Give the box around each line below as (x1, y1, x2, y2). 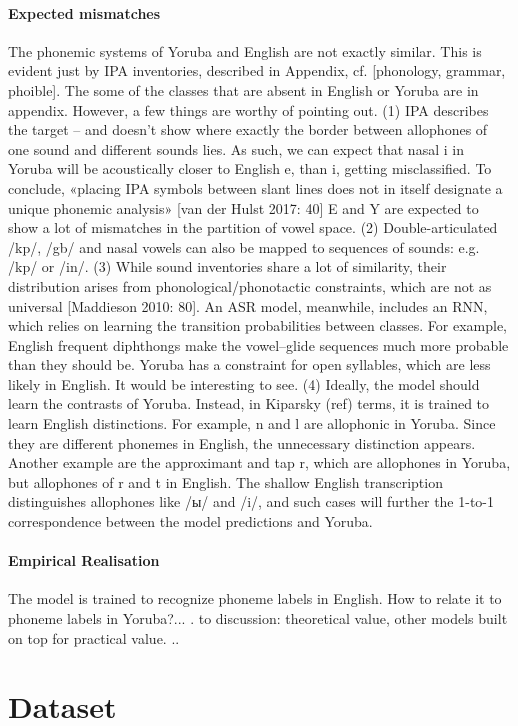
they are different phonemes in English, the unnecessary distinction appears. (8, 432, 476, 453)
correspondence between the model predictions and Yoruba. (8, 511, 373, 532)
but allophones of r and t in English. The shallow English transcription (8, 471, 443, 492)
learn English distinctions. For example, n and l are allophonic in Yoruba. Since (8, 413, 496, 434)
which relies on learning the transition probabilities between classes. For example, (8, 315, 508, 336)
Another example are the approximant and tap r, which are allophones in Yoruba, (8, 452, 511, 473)
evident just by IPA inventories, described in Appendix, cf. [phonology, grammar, (8, 60, 506, 81)
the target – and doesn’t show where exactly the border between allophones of (8, 119, 488, 140)
